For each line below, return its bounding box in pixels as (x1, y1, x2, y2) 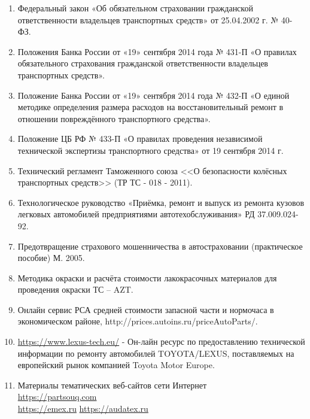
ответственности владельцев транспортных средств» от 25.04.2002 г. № (17, 13, 279, 26)
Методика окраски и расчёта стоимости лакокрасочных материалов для (17, 271, 277, 284)
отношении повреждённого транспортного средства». (17, 112, 211, 125)
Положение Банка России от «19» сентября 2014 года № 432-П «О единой (17, 89, 290, 101)
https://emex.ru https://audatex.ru (17, 402, 148, 415)
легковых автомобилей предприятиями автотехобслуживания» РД (17, 208, 255, 220)
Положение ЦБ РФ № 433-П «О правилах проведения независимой (17, 132, 263, 145)
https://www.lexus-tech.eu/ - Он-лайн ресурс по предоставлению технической (17, 335, 305, 348)
